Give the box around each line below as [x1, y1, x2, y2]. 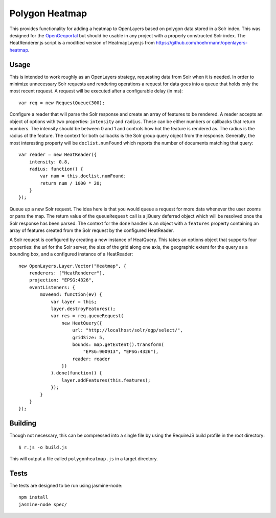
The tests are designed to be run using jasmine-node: [9, 483, 123, 489]
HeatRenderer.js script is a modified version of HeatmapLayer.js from [9, 40, 155, 46]
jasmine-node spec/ [18, 501, 67, 507]
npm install [18, 495, 49, 500]
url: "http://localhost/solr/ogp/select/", [72, 327, 183, 333]
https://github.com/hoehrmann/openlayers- [156, 40, 248, 46]
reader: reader [72, 356, 110, 362]
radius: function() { [29, 166, 84, 172]
